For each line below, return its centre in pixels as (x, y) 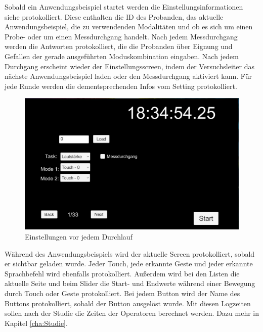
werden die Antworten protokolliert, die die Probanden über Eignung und (119, 46)
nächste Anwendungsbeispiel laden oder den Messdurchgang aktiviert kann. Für (128, 76)
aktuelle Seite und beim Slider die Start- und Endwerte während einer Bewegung (130, 283)
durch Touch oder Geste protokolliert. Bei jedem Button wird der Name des (122, 293)
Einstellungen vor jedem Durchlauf (79, 236)
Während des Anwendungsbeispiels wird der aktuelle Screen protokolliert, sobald (130, 253)
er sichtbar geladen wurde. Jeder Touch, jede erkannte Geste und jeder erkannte (129, 264)
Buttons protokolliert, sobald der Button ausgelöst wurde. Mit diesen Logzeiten (128, 303)
